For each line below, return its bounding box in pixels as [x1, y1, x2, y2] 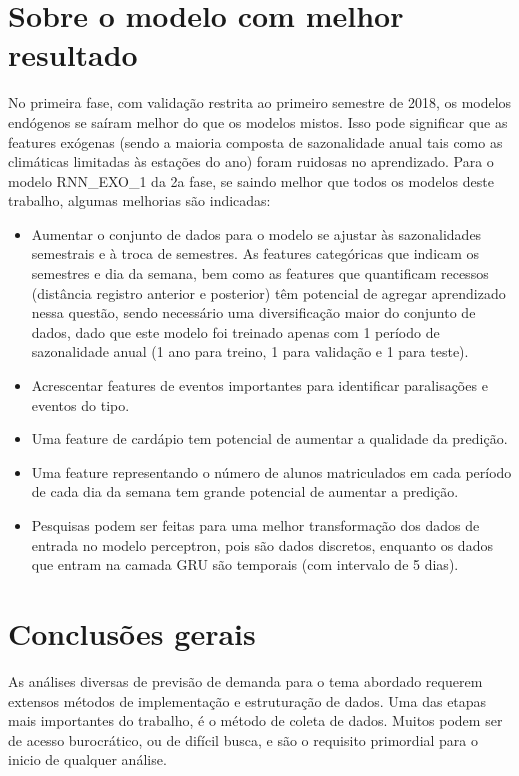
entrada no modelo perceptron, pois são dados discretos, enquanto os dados [31, 534, 493, 555]
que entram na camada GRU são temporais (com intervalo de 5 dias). [31, 554, 459, 575]
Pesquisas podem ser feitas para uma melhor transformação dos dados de [31, 515, 480, 535]
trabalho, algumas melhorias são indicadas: [8, 190, 271, 211]
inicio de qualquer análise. [8, 749, 167, 770]
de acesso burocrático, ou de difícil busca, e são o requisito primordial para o [8, 729, 479, 750]
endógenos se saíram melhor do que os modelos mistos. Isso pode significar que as [8, 111, 508, 132]
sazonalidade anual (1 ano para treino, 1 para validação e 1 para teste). [31, 341, 469, 362]
